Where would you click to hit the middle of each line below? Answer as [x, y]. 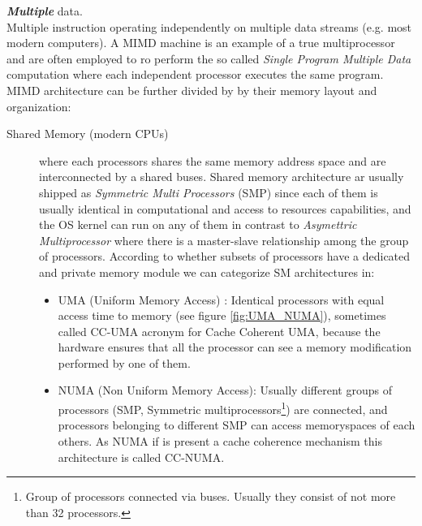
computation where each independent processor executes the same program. [195, 74]
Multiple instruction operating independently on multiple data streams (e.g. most [209, 26]
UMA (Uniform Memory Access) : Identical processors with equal [221, 299]
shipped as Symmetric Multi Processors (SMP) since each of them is [209, 192]
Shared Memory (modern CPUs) [88, 134]
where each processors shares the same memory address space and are [213, 160]
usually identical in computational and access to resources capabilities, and [225, 208]
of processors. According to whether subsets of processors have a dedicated [225, 256]
